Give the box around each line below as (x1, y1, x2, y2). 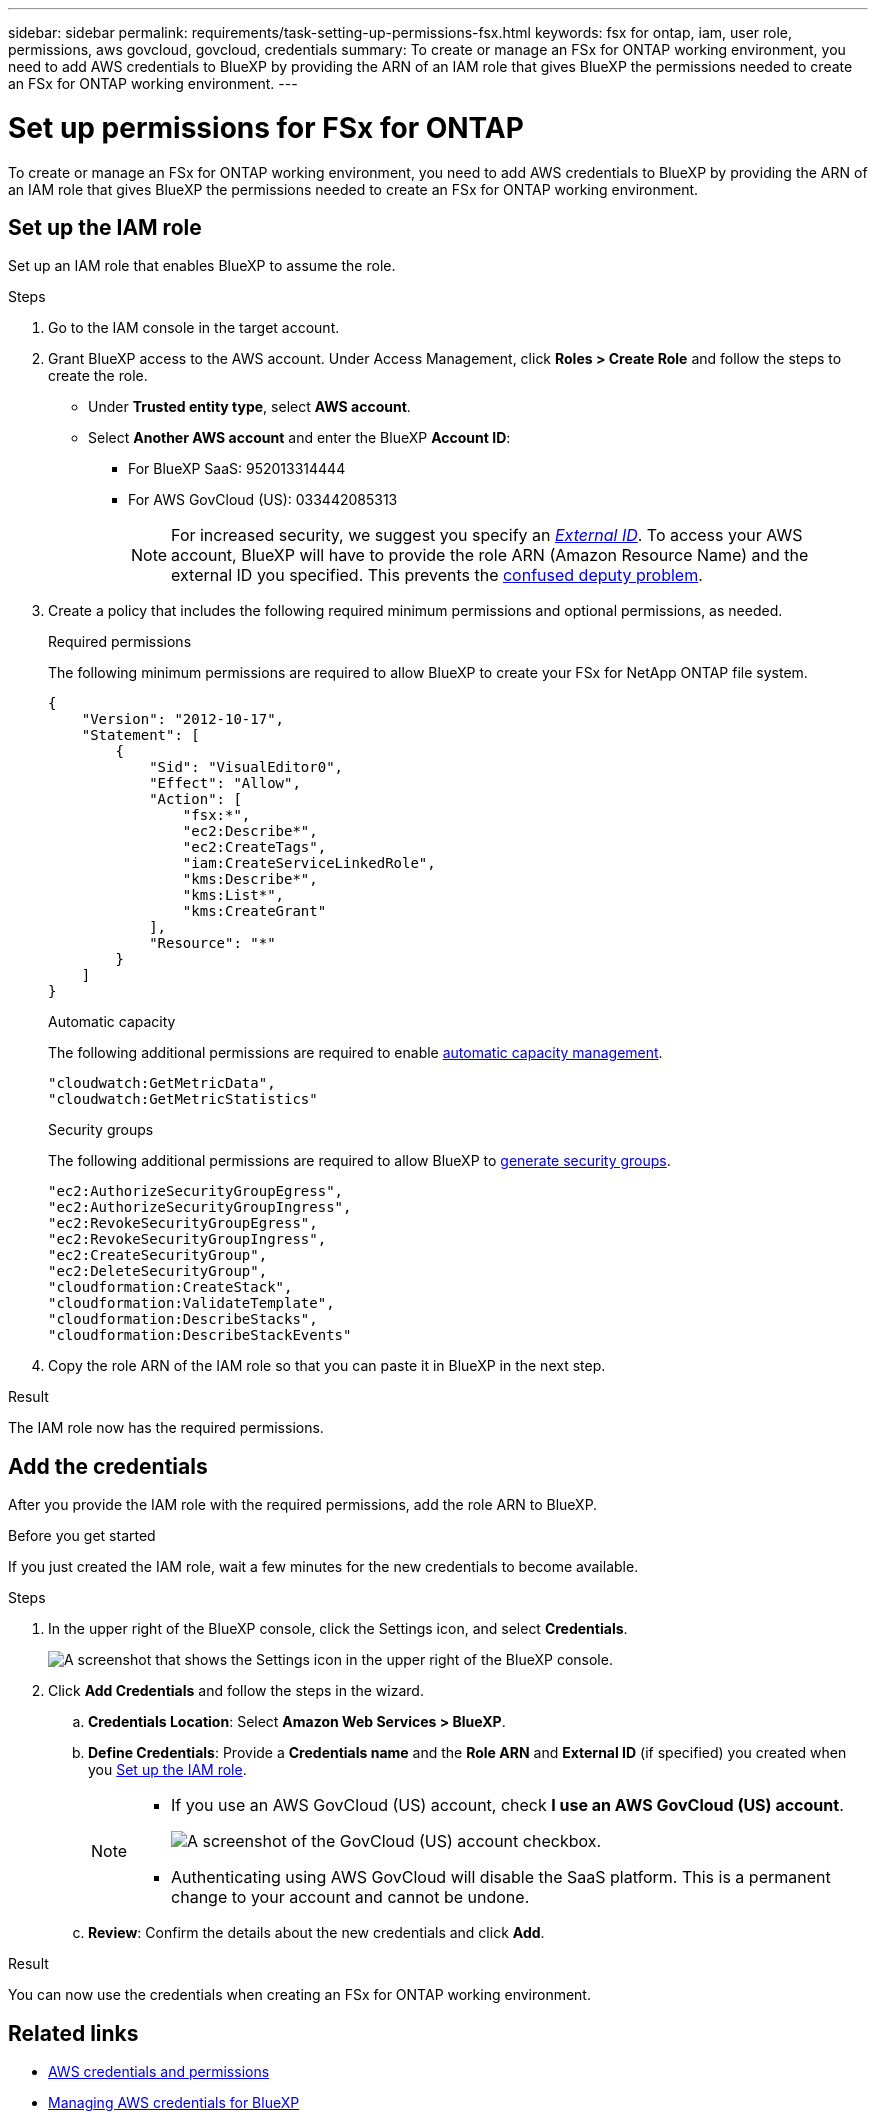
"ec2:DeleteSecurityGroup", (48, 1263, 268, 1280)
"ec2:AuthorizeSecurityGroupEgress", (48, 1183, 344, 1200)
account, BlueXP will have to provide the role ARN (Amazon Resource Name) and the (171, 545, 809, 566)
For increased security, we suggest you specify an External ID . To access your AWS (171, 525, 803, 546)
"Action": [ (149, 791, 242, 808)
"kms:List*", (182, 887, 285, 904)
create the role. (48, 367, 148, 385)
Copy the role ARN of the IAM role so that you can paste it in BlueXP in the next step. (48, 1357, 606, 1375)
